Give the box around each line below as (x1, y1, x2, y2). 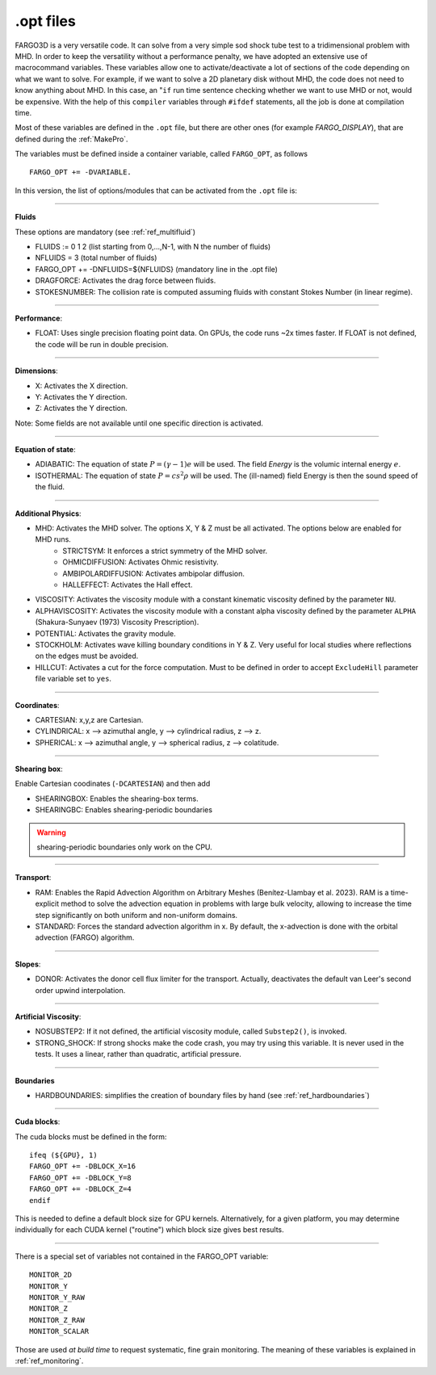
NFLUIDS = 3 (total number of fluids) (35, 253, 157, 262)
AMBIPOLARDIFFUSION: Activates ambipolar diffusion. (62, 568, 245, 578)
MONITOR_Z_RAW (29, 1315, 85, 1324)
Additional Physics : (15, 509, 82, 518)
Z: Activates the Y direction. (35, 404, 128, 413)
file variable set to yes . (35, 674, 112, 684)
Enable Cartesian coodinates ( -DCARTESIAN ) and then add (15, 779, 211, 789)
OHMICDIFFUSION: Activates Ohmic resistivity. (62, 557, 220, 567)
